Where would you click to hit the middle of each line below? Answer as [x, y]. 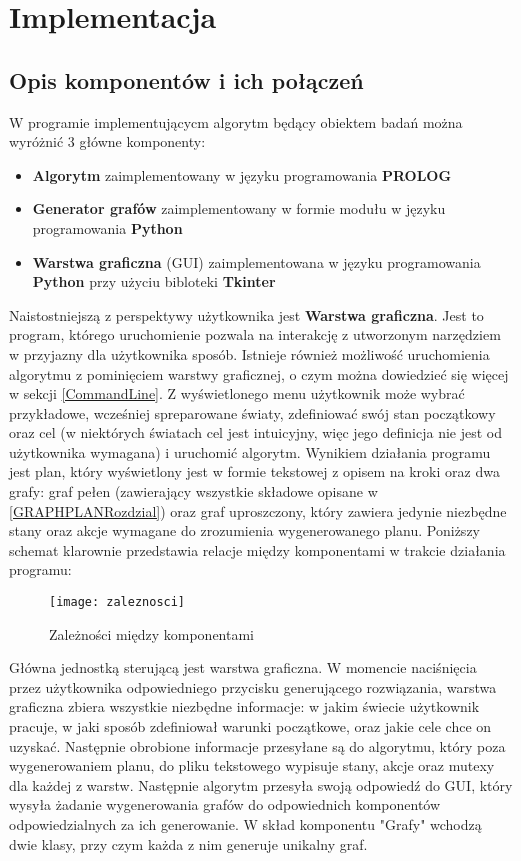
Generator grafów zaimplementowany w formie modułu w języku [239, 208]
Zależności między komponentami [152, 633]
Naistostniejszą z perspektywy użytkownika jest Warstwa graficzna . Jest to [246, 314]
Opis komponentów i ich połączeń [186, 79]
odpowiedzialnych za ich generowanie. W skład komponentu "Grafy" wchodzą [245, 824]
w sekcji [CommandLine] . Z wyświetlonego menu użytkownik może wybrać [237, 393]
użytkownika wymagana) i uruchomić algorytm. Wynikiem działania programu [250, 451]
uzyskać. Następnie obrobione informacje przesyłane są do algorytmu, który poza [257, 745]
